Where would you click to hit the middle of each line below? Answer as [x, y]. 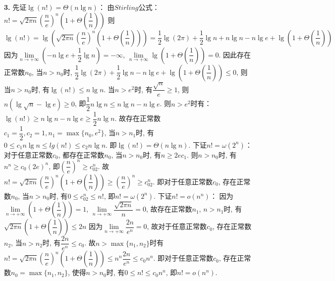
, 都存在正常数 [81, 154]
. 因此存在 [235, 54]
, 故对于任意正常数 [177, 226]
